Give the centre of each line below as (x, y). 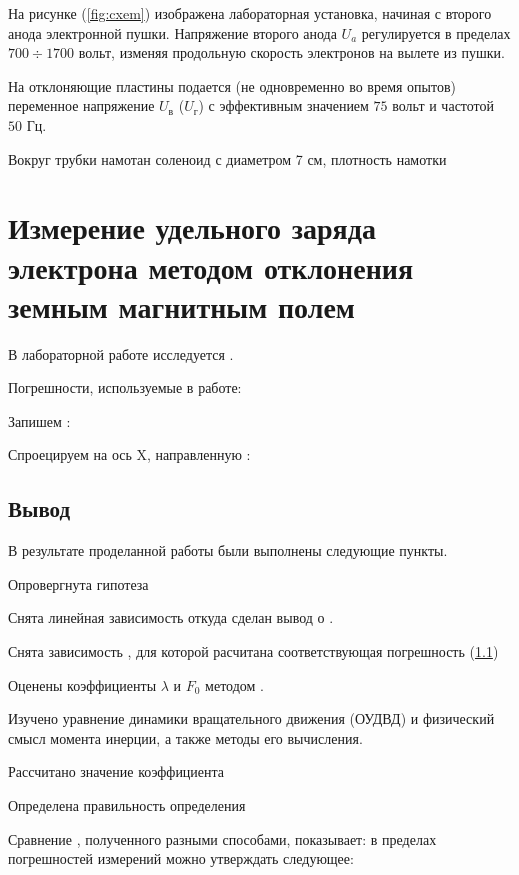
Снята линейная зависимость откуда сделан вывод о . (171, 617)
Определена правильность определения (127, 804)
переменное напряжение (81, 105)
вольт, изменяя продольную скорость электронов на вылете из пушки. (291, 52)
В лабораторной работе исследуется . (121, 353)
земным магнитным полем (181, 305)
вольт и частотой (443, 105)
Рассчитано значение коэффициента (116, 771)
